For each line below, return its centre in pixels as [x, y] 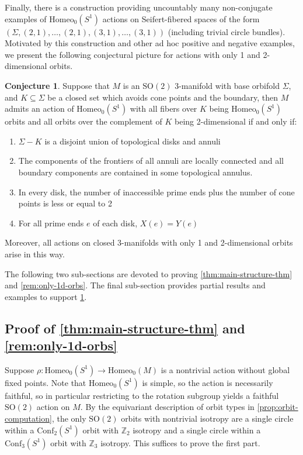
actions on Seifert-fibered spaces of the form [181, 18]
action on [53, 407]
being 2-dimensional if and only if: [236, 121]
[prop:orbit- [278, 407]
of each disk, [115, 223]
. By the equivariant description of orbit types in [167, 407]
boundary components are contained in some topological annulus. [135, 172]
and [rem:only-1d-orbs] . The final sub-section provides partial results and [135, 285]
